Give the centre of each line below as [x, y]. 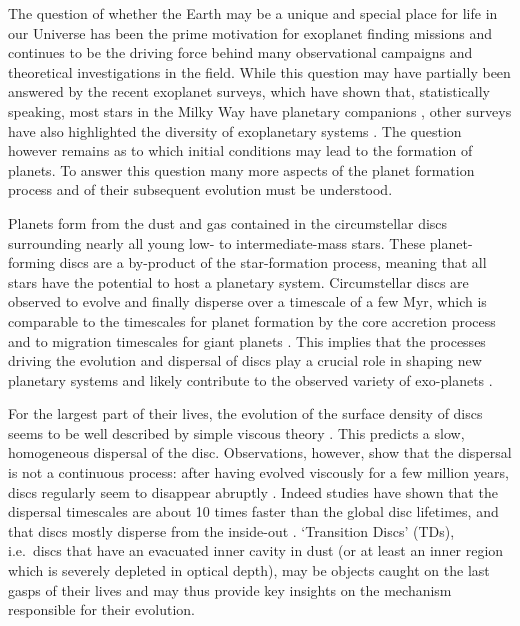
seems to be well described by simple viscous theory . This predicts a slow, [236, 432]
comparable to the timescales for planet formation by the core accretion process [252, 320]
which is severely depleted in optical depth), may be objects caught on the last [249, 570]
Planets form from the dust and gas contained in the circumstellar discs [228, 222]
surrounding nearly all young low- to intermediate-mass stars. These [217, 242]
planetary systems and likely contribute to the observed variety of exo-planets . [250, 379]
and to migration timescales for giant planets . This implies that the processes [247, 340]
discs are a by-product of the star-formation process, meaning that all [273, 262]
